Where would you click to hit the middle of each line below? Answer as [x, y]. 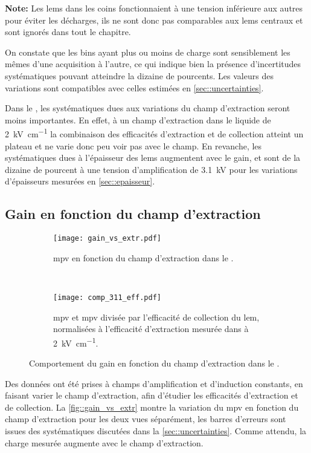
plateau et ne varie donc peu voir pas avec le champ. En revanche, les [133, 145]
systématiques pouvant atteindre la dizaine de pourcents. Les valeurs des [139, 75]
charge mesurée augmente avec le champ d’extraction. [104, 442]
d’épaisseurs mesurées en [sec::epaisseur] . [80, 181]
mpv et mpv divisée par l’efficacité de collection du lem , [156, 317]
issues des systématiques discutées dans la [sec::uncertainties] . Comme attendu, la [156, 431]
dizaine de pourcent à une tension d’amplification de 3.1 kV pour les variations [151, 169]
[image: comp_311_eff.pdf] [107, 298]
